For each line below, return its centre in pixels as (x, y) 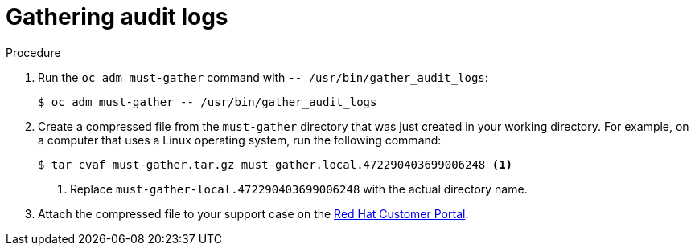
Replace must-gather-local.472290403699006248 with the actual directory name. (299, 189)
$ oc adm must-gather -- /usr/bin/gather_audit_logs (208, 102)
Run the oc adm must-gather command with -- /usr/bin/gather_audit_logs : (263, 77)
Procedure (33, 52)
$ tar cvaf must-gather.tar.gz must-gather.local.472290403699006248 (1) (276, 164)
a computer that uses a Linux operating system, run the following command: (240, 140)
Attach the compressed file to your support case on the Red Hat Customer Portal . (253, 213)
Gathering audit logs (117, 17)
